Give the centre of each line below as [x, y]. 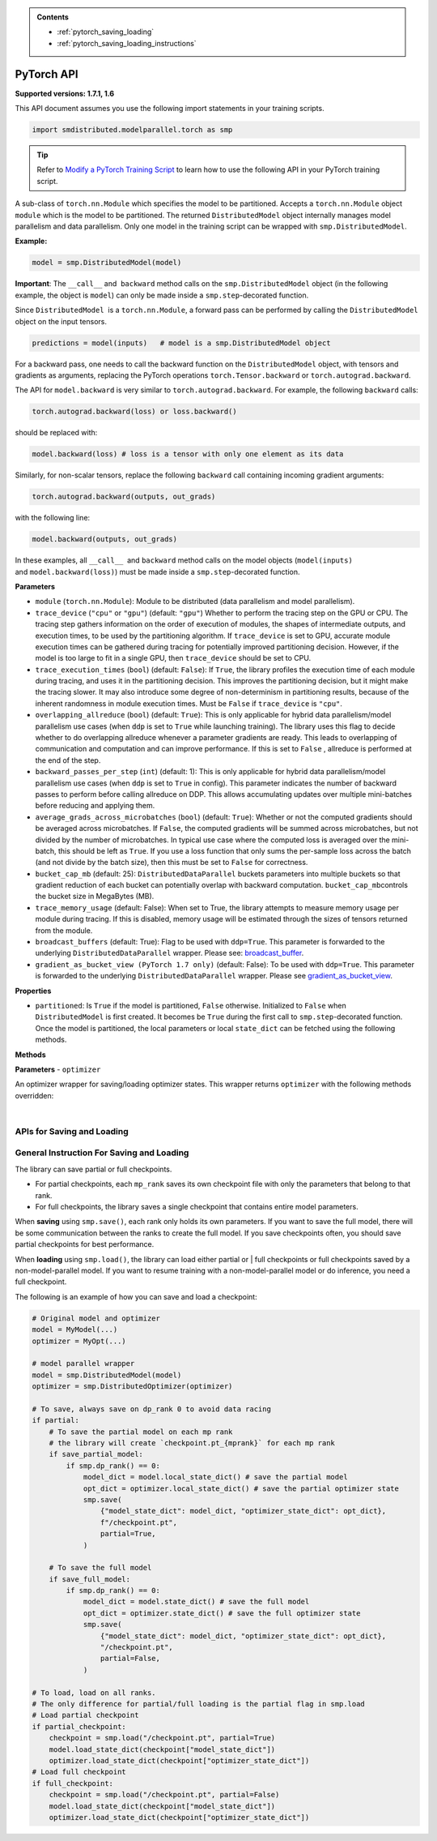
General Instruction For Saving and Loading [102, 1153]
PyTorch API [47, 74]
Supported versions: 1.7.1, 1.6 [65, 93]
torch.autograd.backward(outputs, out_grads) [124, 497]
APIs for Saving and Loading [72, 1131]
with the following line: [53, 518]
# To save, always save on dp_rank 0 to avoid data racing [151, 1409]
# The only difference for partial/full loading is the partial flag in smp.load [199, 1704]
